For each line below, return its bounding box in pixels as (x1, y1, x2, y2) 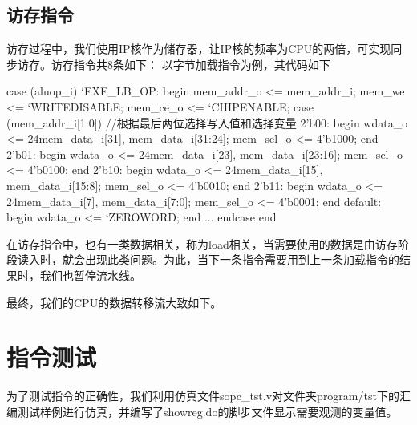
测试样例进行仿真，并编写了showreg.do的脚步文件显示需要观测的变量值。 (17, 403, 398, 419)
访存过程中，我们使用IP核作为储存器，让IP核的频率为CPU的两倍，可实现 (6, 40, 391, 57)
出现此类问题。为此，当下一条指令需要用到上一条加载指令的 (84, 251, 399, 268)
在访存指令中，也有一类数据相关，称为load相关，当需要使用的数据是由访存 (6, 235, 398, 252)
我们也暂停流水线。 (39, 266, 141, 283)
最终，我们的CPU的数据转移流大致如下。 (6, 293, 222, 310)
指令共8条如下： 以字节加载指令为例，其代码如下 (73, 55, 330, 72)
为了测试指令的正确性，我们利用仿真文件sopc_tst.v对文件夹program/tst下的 (6, 387, 399, 404)
